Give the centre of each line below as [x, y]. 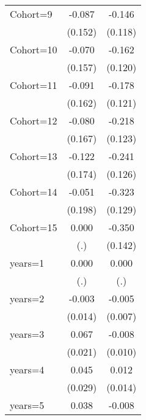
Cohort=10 [34, 49]
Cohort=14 [34, 192]
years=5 [27, 405]
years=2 [27, 298]
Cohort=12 [34, 120]
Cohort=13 [34, 156]
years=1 [27, 263]
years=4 [27, 369]
